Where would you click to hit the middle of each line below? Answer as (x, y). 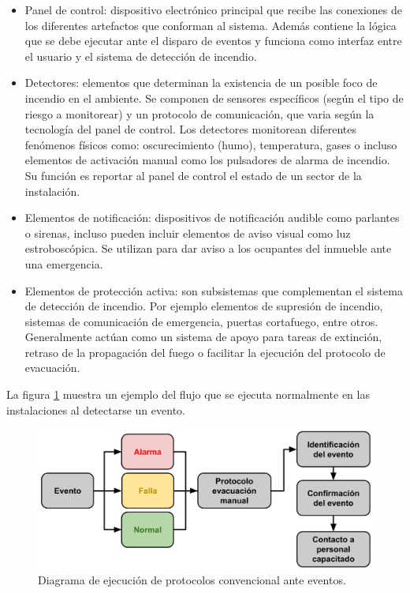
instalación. (52, 191)
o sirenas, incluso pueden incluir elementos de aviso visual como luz (188, 233)
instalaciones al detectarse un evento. (96, 409)
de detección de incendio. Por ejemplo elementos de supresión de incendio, (204, 306)
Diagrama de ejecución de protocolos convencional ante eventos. (192, 580)
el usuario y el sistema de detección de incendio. (141, 56)
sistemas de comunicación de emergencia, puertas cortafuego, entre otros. (201, 321)
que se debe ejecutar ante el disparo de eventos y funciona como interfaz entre (213, 41)
